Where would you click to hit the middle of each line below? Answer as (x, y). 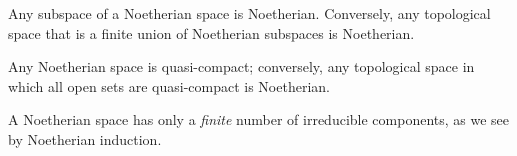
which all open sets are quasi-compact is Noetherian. (169, 85)
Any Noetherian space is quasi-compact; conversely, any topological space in (241, 66)
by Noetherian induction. (85, 138)
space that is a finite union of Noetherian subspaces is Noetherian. (211, 32)
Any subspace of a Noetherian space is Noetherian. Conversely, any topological (249, 13)
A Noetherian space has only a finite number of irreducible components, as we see (259, 119)
